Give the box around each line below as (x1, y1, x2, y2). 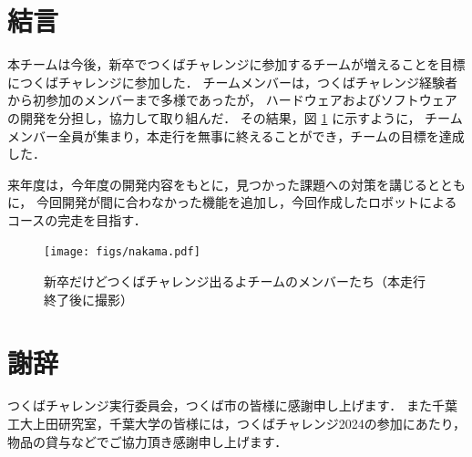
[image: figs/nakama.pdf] (44, 245, 200, 259)
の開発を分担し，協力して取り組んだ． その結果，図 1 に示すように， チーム (7, 108, 463, 127)
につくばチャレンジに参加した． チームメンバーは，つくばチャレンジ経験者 (7, 72, 457, 91)
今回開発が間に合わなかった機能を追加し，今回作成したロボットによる (36, 192, 457, 212)
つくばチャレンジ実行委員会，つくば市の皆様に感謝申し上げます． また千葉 (7, 396, 457, 415)
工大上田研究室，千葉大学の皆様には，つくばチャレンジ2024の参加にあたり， (7, 414, 466, 433)
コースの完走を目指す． (7, 210, 147, 229)
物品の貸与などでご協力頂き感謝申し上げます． (7, 431, 288, 451)
